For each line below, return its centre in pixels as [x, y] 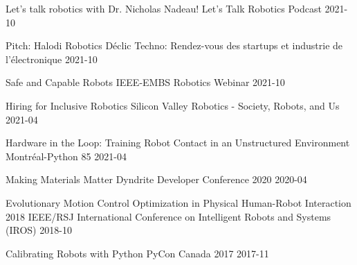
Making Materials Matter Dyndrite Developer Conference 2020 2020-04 [156, 179]
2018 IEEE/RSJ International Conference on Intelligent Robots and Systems [168, 216]
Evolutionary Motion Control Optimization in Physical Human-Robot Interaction [178, 202]
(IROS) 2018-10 [39, 230]
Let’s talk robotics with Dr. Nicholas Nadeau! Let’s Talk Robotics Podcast [164, 8]
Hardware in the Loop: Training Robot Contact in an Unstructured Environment [178, 143]
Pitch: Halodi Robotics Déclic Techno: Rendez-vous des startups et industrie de [174, 45]
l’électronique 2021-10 [52, 59]
